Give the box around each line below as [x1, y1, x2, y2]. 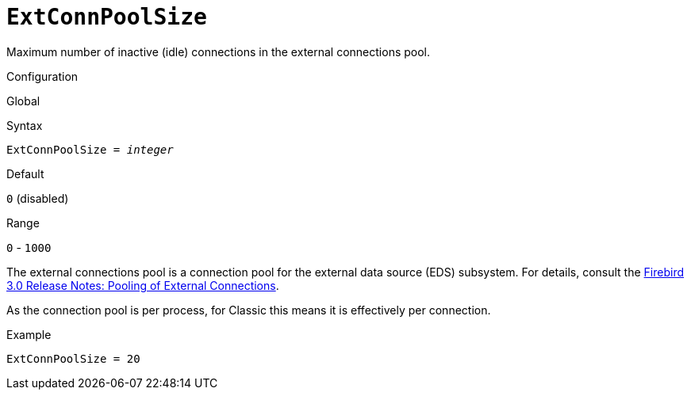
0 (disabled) [6, 191, 69, 205]
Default [6, 166, 44, 181]
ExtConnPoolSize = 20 [6, 352, 140, 365]
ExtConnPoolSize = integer [6, 143, 174, 156]
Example [6, 327, 52, 341]
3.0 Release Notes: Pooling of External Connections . [6, 278, 279, 292]
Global [6, 93, 40, 108]
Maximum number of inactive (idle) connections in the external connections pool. [6, 44, 431, 59]
